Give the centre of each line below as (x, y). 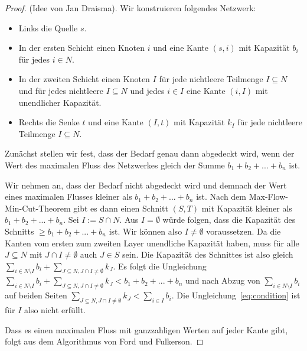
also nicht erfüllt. (55, 310)
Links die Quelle (48, 27)
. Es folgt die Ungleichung (160, 266)
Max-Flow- (268, 196)
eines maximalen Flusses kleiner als (68, 196)
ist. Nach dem (221, 196)
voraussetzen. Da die (244, 231)
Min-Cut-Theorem (38, 208)
